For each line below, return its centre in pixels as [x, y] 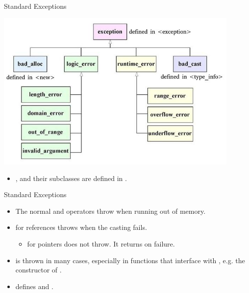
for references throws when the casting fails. [81, 227]
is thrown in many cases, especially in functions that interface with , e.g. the [130, 260]
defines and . [34, 286]
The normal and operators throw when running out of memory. [111, 211]
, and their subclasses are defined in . [71, 178]
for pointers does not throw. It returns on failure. [101, 244]
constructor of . [38, 270]
